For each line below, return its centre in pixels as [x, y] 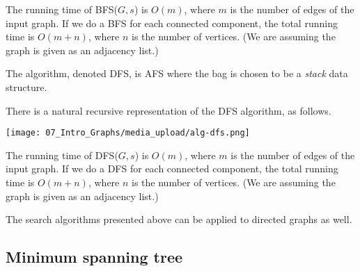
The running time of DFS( [62, 155]
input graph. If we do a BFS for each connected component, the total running [172, 23]
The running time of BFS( [62, 9]
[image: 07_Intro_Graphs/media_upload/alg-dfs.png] [128, 133]
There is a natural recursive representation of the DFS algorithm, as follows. [169, 110]
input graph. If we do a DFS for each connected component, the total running [172, 169]
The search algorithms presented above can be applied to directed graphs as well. [179, 219]
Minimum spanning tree [94, 257]
